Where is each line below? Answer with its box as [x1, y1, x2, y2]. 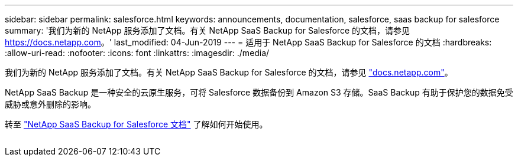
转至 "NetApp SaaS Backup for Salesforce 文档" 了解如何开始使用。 [5, 119, 268, 129]
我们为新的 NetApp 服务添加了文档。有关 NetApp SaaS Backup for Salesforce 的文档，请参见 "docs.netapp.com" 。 [5, 67, 453, 77]
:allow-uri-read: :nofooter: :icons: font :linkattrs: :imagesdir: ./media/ [5, 48, 270, 58]
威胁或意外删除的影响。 [5, 99, 96, 109]
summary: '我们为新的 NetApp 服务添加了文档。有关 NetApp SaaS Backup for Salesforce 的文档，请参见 [5, 25, 410, 35]
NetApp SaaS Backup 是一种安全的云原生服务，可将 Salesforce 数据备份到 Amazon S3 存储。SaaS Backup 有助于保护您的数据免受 [5, 87, 513, 97]
